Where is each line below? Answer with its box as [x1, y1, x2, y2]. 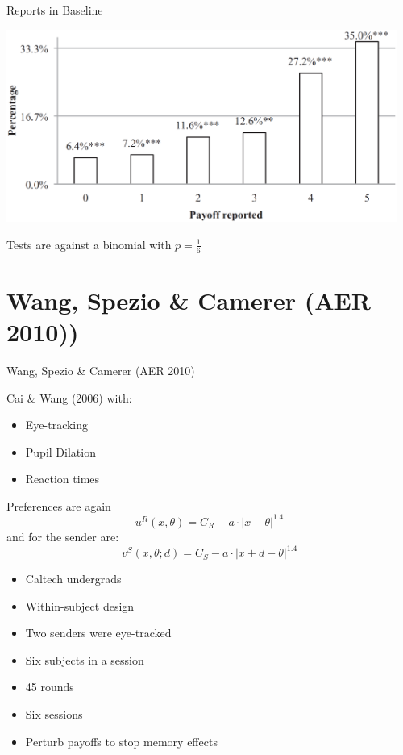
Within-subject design [25, 597, 135, 614]
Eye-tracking [25, 416, 89, 433]
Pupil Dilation [25, 443, 96, 460]
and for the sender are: [6, 528, 119, 544]
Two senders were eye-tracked [25, 624, 172, 641]
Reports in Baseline [6, 2, 103, 18]
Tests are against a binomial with [6, 236, 172, 252]
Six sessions [25, 706, 83, 723]
